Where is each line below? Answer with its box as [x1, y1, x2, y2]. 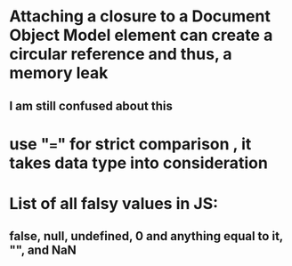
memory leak [9, 63, 109, 84]
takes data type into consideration [9, 153, 269, 173]
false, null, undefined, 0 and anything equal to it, [9, 229, 283, 244]
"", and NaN [9, 243, 77, 258]
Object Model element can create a [9, 25, 273, 45]
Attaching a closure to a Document [9, 6, 272, 27]
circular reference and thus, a [9, 44, 233, 64]
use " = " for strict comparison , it [9, 133, 252, 154]
